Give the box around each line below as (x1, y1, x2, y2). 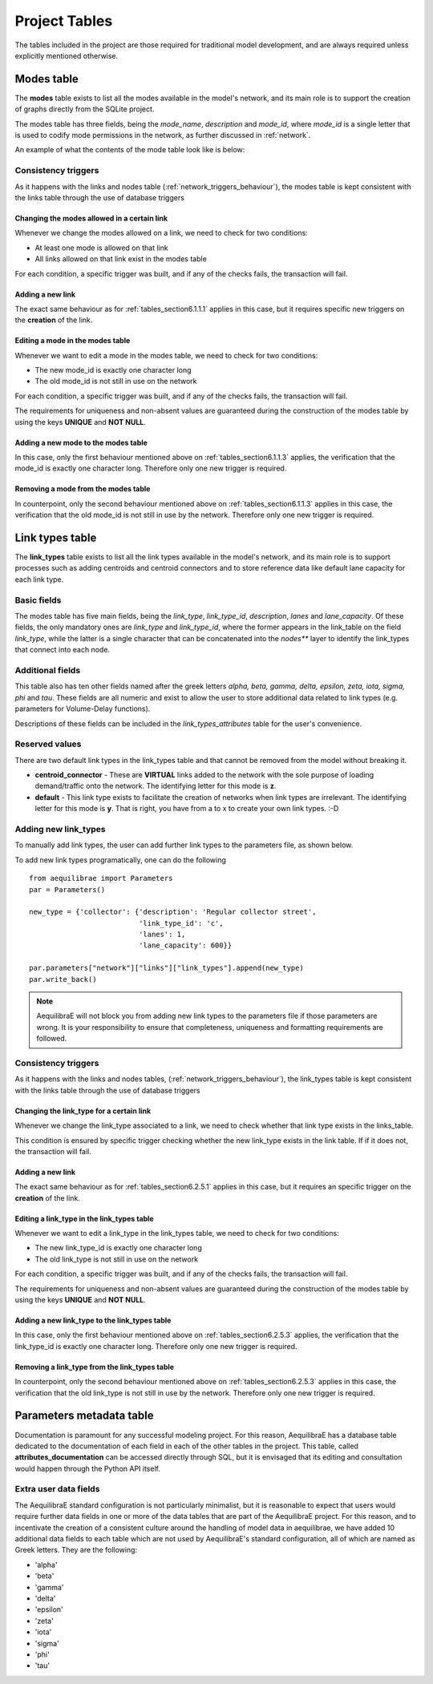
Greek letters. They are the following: (14, 1545, 138, 1555)
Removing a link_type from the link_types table (14, 1362, 175, 1371)
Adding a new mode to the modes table (14, 438, 148, 447)
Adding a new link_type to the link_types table (14, 1315, 172, 1326)
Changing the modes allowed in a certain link (14, 213, 168, 223)
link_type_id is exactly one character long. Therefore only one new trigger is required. (14, 1341, 297, 1351)
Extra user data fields (14, 1484, 100, 1495)
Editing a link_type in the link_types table (14, 1214, 154, 1223)
